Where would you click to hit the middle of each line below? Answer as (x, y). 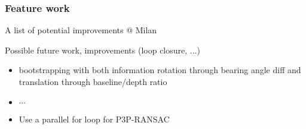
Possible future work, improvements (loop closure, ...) (102, 50)
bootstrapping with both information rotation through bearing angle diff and (160, 70)
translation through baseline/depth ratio (93, 81)
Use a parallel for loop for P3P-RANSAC (94, 119)
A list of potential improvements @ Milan (81, 30)
